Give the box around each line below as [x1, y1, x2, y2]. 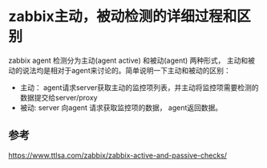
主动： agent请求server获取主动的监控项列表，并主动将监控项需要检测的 [19, 82, 259, 92]
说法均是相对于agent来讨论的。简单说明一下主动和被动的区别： [22, 65, 231, 75]
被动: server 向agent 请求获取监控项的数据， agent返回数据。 [19, 102, 223, 113]
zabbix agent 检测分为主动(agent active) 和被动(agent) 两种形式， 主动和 [8, 55, 249, 65]
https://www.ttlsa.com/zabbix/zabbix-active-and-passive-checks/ [8, 150, 227, 160]
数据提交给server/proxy [19, 92, 98, 102]
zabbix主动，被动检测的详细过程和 [8, 7, 237, 26]
